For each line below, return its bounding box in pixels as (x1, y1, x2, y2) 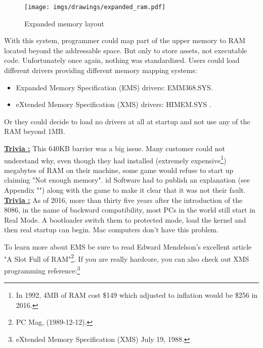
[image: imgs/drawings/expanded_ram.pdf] (24, 4, 166, 11)
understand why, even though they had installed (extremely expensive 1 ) (4, 153, 227, 165)
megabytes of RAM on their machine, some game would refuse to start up (4, 164, 234, 175)
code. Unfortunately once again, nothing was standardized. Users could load (4, 55, 240, 65)
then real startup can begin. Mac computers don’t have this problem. (4, 224, 218, 235)
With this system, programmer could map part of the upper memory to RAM (4, 35, 246, 46)
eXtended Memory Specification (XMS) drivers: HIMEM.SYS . (16, 99, 211, 110)
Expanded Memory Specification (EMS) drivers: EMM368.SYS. (16, 82, 213, 92)
